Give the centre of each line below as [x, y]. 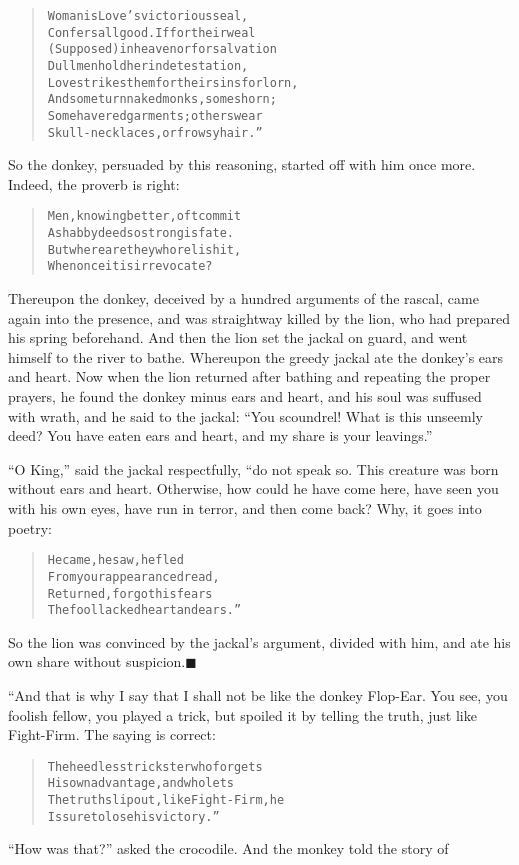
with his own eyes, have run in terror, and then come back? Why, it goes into [245, 508]
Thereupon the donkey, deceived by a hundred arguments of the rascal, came [243, 298]
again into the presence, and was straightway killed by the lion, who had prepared [259, 317]
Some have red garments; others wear [155, 115]
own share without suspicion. [97, 661]
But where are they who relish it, [144, 249]
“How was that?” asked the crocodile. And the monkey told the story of [228, 848]
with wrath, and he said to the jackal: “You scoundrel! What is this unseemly [245, 415]
